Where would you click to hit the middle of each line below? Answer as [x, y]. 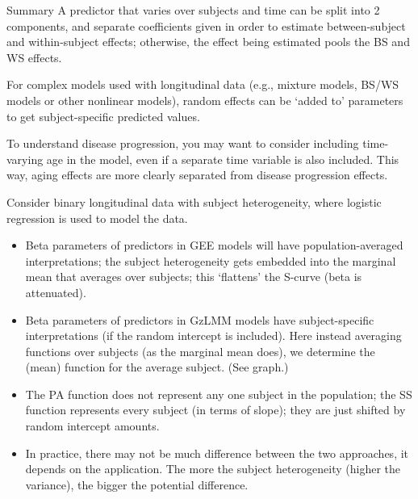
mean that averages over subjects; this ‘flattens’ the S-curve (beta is [194, 277]
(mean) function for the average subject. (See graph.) [157, 367]
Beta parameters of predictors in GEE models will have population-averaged [214, 245]
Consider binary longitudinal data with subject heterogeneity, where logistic [194, 201]
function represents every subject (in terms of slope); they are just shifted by [215, 410]
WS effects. [34, 57]
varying [25, 159]
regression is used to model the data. [97, 218]
